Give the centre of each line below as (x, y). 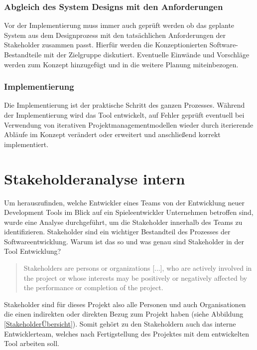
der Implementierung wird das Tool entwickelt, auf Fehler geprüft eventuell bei (124, 115)
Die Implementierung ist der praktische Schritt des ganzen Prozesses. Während (125, 105)
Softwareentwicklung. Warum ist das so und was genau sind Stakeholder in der (124, 241)
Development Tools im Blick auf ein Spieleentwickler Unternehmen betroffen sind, (129, 212)
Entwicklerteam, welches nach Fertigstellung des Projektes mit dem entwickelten (127, 333)
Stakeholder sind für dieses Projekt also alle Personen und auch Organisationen (125, 304)
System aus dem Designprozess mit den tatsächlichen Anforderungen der (115, 35)
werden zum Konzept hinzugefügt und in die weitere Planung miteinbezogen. (121, 64)
